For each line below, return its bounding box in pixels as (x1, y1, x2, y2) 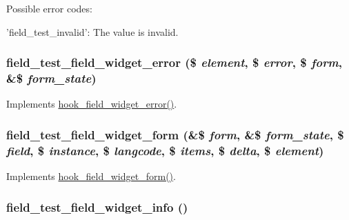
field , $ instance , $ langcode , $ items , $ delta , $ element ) (6, 141, 324, 159)
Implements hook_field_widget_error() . (6, 97, 177, 111)
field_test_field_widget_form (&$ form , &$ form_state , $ (6, 126, 344, 143)
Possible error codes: (6, 1, 92, 15)
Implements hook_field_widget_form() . (6, 169, 176, 183)
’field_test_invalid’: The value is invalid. (6, 24, 179, 39)
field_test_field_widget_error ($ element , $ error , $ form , (6, 54, 343, 71)
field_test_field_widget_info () (6, 198, 188, 215)
